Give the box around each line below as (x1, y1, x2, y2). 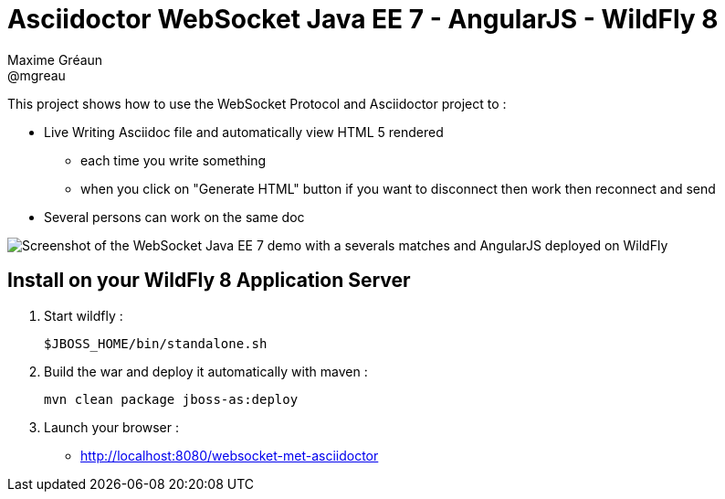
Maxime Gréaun (7, 51, 103, 68)
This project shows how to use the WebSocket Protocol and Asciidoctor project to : (7, 95, 507, 111)
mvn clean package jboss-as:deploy (44, 391, 299, 407)
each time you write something (80, 152, 267, 168)
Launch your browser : (44, 419, 180, 435)
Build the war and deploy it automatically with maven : (44, 363, 368, 379)
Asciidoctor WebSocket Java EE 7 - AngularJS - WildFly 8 (7, 4, 719, 35)
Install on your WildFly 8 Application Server (7, 269, 411, 292)
